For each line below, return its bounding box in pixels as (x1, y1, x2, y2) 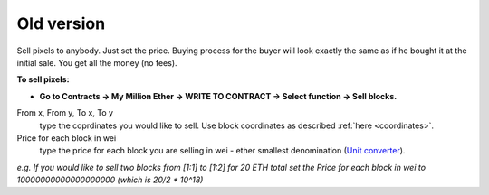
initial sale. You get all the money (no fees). (16, 57, 177, 68)
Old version (16, 14, 106, 33)
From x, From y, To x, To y (16, 107, 113, 118)
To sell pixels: (16, 74, 70, 85)
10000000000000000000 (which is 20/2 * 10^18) (16, 174, 204, 185)
